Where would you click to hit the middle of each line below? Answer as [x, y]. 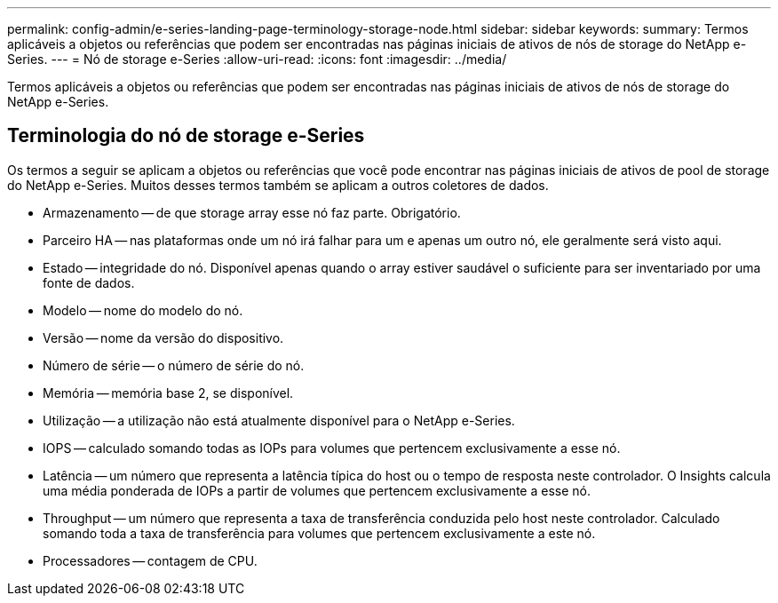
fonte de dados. [89, 282]
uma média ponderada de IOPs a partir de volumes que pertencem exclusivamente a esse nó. [317, 490]
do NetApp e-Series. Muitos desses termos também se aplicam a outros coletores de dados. [278, 185]
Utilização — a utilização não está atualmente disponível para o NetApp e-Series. [279, 420]
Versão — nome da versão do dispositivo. [163, 337]
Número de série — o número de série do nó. [174, 365]
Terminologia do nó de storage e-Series [186, 136]
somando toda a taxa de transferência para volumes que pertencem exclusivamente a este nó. [319, 533]
